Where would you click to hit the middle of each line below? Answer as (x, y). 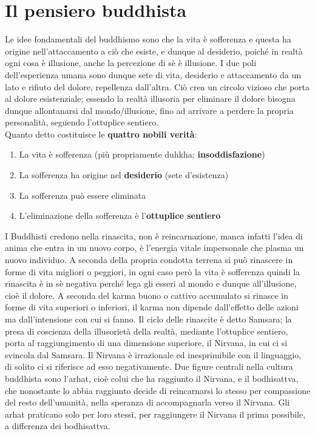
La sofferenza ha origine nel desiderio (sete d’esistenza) (124, 175)
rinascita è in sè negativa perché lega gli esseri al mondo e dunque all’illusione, (151, 283)
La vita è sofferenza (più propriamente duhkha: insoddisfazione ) (142, 154)
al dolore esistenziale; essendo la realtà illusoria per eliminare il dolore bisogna (150, 98)
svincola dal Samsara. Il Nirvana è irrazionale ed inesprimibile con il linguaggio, (153, 354)
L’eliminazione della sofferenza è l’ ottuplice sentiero (120, 215)
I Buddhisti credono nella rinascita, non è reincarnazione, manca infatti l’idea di (154, 235)
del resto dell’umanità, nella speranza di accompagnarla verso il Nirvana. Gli (147, 402)
